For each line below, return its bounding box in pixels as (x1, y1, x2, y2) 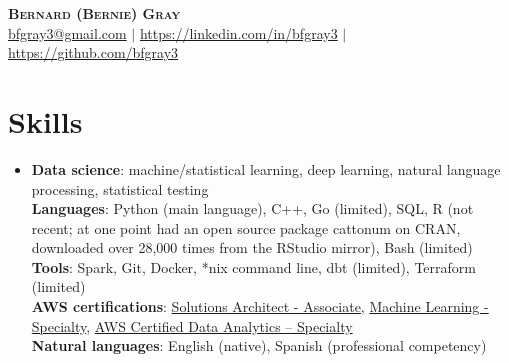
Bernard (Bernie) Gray (8, 3, 181, 23)
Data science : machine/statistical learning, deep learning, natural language (31, 158, 501, 179)
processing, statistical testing (31, 178, 209, 199)
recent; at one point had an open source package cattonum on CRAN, (31, 217, 461, 238)
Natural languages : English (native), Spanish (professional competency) (31, 335, 487, 356)
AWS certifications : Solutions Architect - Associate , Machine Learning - (31, 296, 489, 317)
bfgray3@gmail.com (8, 22, 127, 43)
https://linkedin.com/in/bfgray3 (139, 22, 338, 43)
